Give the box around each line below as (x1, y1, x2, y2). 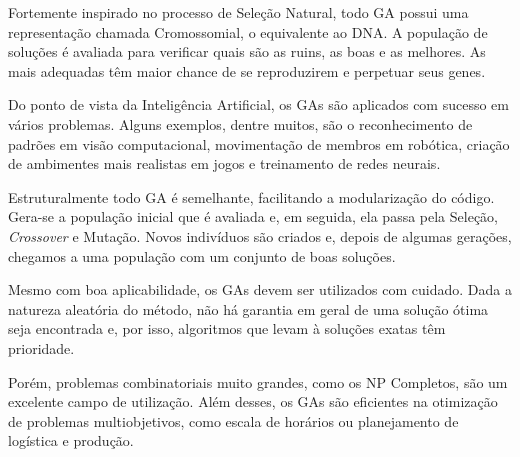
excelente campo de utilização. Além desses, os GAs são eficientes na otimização (8, 391, 498, 412)
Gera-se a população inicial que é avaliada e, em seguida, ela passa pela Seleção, (8, 206, 498, 227)
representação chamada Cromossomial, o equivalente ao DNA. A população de (8, 21, 488, 42)
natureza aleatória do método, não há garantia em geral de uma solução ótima (8, 298, 489, 319)
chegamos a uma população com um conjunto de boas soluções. (8, 245, 396, 266)
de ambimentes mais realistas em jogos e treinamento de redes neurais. (8, 153, 441, 174)
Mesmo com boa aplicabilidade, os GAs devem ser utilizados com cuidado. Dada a (8, 279, 512, 300)
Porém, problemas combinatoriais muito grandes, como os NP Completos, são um (8, 371, 508, 392)
